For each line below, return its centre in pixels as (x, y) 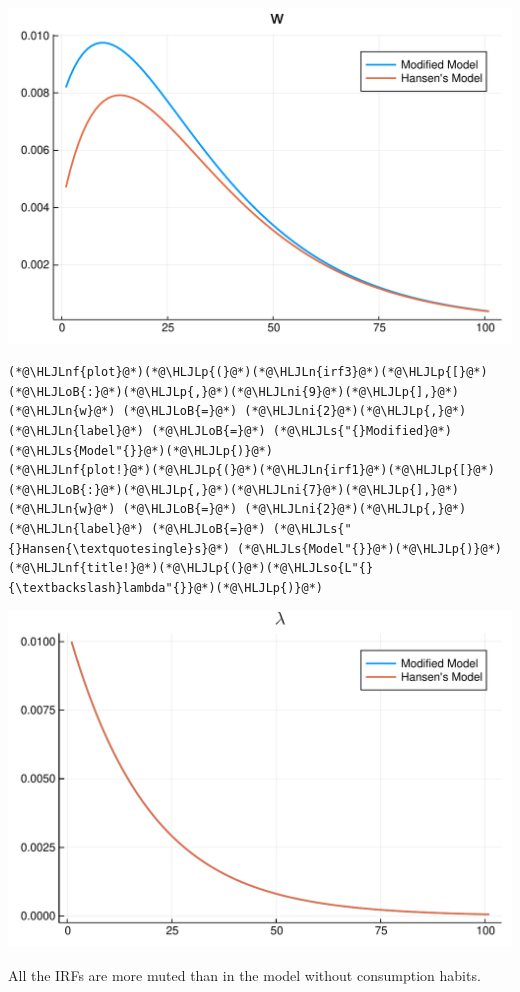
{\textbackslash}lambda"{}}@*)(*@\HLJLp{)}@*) (165, 587)
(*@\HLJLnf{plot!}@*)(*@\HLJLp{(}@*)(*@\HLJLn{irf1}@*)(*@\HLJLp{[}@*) (251, 470)
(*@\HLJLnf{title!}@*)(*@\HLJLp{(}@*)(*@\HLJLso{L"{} (191, 568)
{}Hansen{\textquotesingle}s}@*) (119, 548)
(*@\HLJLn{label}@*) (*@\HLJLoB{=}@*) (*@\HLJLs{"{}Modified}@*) (230, 431)
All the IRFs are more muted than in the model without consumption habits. (244, 974)
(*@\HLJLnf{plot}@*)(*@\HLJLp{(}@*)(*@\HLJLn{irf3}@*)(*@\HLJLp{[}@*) (248, 372)
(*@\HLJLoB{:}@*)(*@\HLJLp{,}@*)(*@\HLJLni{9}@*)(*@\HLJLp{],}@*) (234, 391)
